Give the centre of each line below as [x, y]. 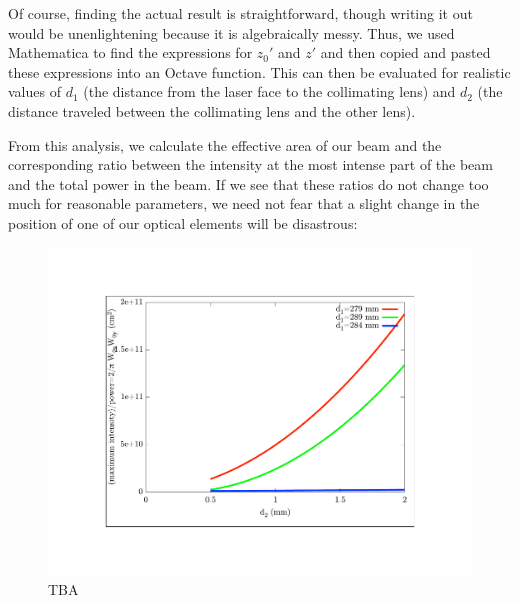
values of [34, 91]
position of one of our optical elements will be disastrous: [183, 222]
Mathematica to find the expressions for [130, 52]
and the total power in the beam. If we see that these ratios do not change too [248, 183]
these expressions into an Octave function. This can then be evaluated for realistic [259, 71]
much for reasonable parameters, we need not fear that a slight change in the [244, 203]
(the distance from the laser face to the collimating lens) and [269, 91]
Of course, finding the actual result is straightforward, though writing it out [240, 13]
